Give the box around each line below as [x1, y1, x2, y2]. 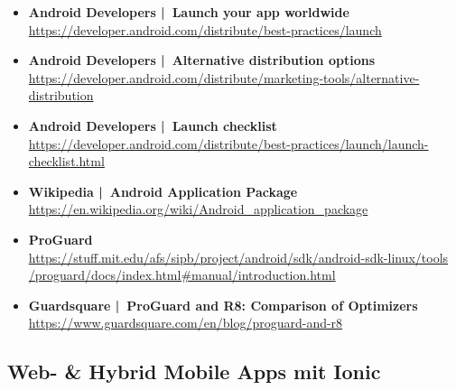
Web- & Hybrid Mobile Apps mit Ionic [7, 357, 381, 385]
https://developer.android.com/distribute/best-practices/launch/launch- [28, 134, 429, 153]
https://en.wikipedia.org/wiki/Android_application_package [28, 200, 368, 218]
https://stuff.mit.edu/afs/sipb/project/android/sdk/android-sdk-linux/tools [28, 247, 449, 266]
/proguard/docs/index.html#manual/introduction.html [28, 265, 336, 284]
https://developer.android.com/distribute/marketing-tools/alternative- [28, 68, 420, 87]
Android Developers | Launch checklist [28, 116, 277, 135]
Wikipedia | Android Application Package [28, 181, 298, 200]
